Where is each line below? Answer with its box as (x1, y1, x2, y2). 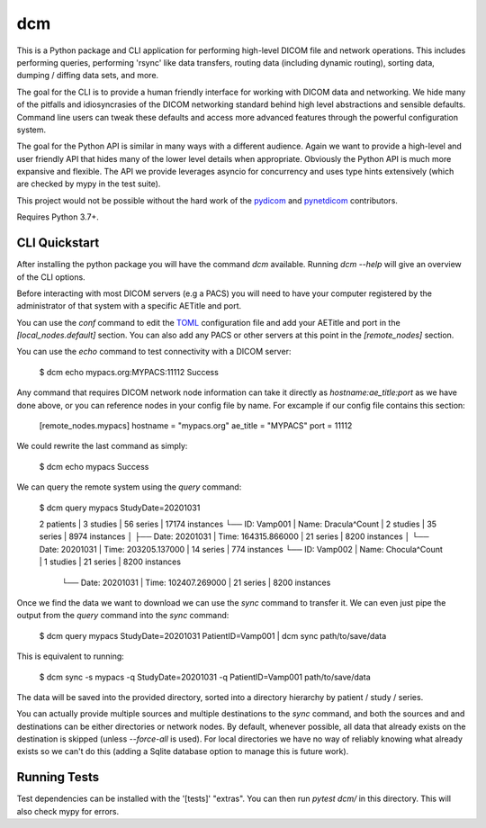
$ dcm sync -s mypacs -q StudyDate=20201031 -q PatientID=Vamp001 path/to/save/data (39, 671, 371, 682)
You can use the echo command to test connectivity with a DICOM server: (16, 346, 292, 357)
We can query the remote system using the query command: (16, 481, 242, 492)
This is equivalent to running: (16, 651, 125, 661)
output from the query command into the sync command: (16, 610, 229, 621)
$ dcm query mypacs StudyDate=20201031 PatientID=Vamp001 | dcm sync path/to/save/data (39, 630, 387, 641)
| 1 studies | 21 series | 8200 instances (39, 556, 182, 567)
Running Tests (16, 769, 99, 785)
